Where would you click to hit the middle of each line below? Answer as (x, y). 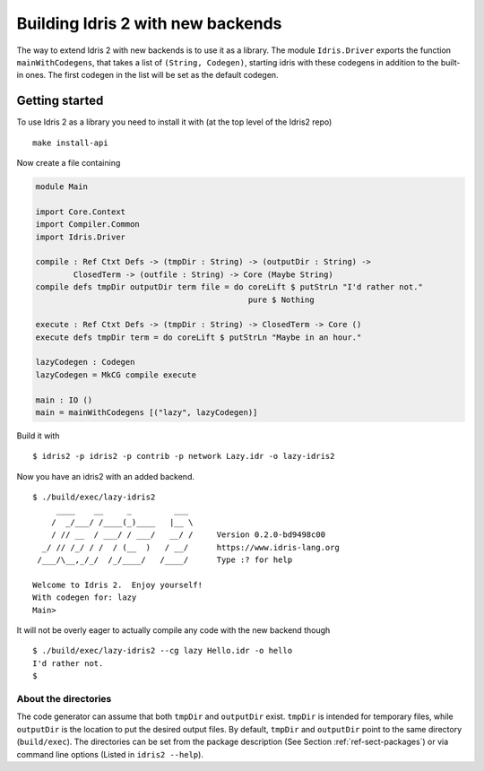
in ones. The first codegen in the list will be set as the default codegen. (147, 75)
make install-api (70, 143)
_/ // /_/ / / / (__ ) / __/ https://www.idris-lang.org (190, 547)
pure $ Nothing (281, 299)
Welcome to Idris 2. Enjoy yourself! (118, 585)
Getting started (60, 101)
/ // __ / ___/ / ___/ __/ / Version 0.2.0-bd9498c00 (188, 535)
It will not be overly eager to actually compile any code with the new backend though (173, 630)
